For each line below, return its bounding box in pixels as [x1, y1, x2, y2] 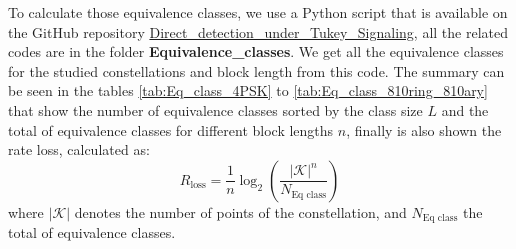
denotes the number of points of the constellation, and [74, 201, 407, 222]
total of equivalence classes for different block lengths [8, 119, 334, 140]
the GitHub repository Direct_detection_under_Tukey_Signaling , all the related [8, 21, 508, 42]
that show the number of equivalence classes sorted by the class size [8, 99, 423, 120]
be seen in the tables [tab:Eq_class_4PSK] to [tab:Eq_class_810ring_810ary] [8, 80, 488, 101]
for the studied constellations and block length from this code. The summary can [8, 60, 505, 81]
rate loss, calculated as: [8, 139, 150, 160]
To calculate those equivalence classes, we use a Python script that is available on [8, 2, 508, 22]
